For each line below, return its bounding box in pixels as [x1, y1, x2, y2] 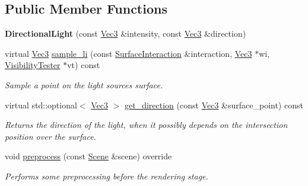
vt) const [67, 59, 100, 71]
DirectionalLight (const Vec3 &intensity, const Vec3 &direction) [5, 27, 246, 40]
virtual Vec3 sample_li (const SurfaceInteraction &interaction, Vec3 [5, 47, 252, 59]
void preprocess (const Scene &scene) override [5, 150, 172, 162]
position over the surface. [5, 130, 96, 142]
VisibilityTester [5, 59, 61, 71]
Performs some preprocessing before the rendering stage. [5, 169, 208, 182]
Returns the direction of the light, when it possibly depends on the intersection [5, 118, 288, 131]
